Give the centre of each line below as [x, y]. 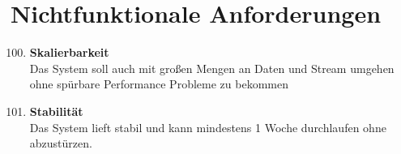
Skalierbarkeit [69, 52]
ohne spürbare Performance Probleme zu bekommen [159, 84]
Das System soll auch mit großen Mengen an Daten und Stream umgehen [212, 68]
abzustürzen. [61, 143]
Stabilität [56, 111]
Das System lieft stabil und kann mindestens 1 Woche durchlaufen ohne [208, 127]
